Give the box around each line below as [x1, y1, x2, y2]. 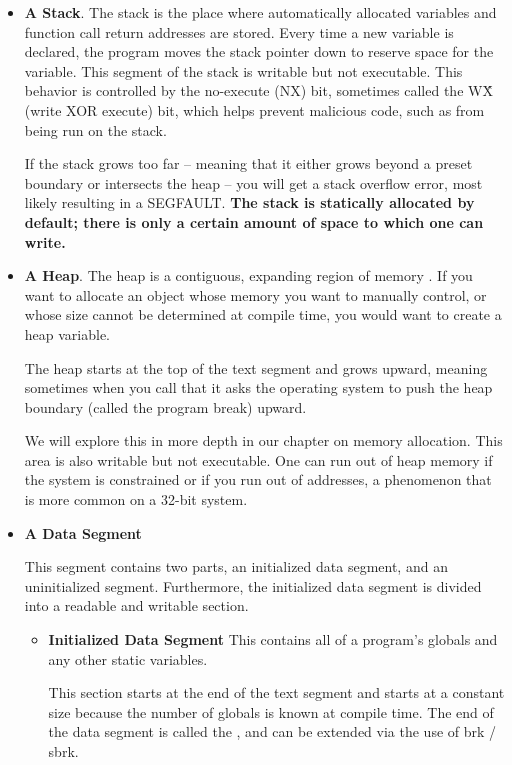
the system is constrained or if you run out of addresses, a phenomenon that [24, 469, 492, 490]
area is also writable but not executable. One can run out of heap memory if [24, 449, 493, 470]
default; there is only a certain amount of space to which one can [24, 211, 484, 232]
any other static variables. [48, 648, 208, 669]
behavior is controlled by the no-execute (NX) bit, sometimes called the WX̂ [24, 80, 493, 101]
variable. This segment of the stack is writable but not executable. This [24, 60, 463, 81]
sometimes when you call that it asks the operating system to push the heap [24, 377, 493, 398]
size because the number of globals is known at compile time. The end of [48, 701, 494, 722]
